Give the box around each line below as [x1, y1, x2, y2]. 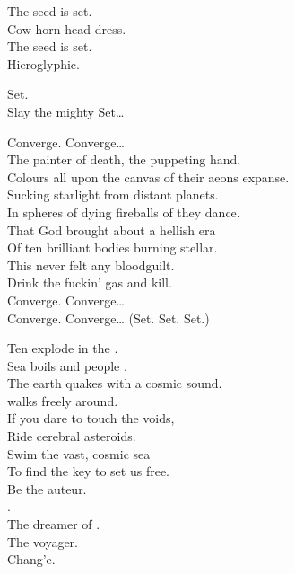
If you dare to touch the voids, [7, 409, 175, 428]
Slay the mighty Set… [7, 102, 125, 120]
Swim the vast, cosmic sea [7, 444, 151, 463]
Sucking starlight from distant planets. [7, 185, 219, 204]
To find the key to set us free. [7, 462, 170, 481]
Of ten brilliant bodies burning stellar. [7, 238, 218, 257]
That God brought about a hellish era [7, 220, 216, 239]
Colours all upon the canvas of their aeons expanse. [7, 167, 290, 186]
